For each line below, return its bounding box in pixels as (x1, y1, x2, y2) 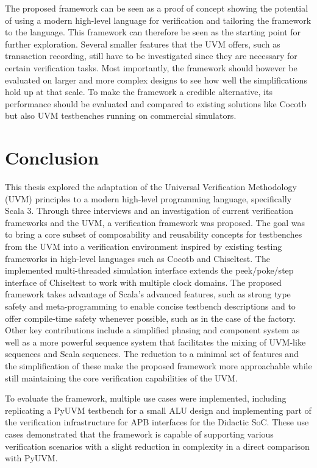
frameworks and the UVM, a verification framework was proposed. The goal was (5, 216, 305, 229)
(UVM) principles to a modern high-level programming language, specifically (5, 192, 292, 205)
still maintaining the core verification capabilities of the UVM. (5, 371, 238, 384)
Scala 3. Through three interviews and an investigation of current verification (5, 204, 293, 217)
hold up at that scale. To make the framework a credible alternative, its (5, 85, 272, 98)
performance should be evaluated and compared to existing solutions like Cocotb (5, 97, 307, 110)
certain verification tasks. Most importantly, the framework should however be (5, 61, 297, 74)
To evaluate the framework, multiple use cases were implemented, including (5, 392, 287, 405)
